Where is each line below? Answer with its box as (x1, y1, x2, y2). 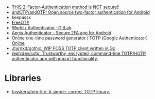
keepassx (11, 15, 31, 20)
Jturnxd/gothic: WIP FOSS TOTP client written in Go (11, 46, 116, 51)
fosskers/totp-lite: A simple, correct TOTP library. (11, 88, 110, 94)
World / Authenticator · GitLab (11, 25, 71, 31)
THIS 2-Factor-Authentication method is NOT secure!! (11, 4, 120, 10)
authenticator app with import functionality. (11, 56, 98, 61)
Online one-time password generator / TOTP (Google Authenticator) (11, 35, 148, 41)
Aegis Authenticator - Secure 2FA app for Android (11, 30, 112, 35)
